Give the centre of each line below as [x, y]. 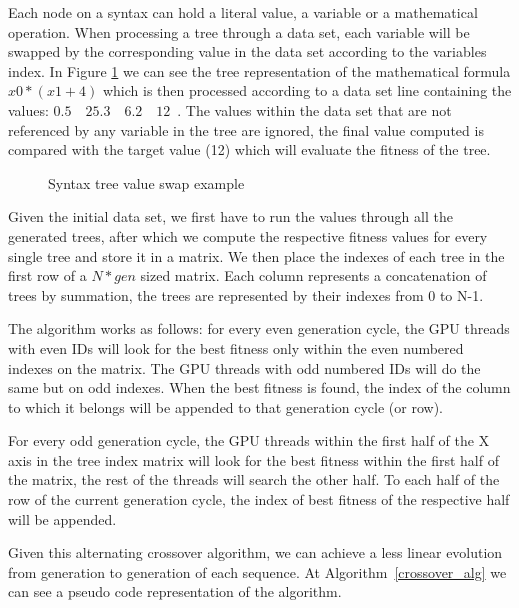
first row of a [47, 275]
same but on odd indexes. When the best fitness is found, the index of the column [259, 387]
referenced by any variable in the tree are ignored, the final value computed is [246, 129]
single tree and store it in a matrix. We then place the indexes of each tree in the [256, 255]
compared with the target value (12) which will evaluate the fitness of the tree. [249, 149]
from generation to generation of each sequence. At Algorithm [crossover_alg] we [257, 571]
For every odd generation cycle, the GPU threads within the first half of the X [249, 440]
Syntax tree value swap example [146, 182]
